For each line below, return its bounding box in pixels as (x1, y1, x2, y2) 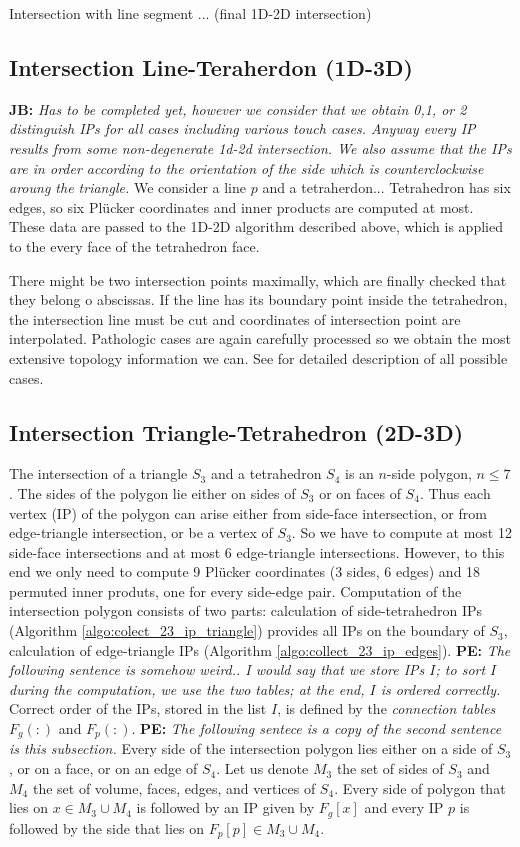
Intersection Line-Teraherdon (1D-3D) (9, 51, 413, 82)
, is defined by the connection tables (277, 698, 496, 719)
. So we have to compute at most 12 (291, 522, 512, 543)
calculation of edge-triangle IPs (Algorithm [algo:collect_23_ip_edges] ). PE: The (9, 639, 511, 660)
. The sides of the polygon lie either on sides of (9, 482, 296, 503)
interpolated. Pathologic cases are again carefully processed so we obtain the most (9, 328, 512, 349)
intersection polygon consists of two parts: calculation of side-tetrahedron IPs (9, 600, 483, 621)
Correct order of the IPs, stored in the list (9, 698, 267, 719)
